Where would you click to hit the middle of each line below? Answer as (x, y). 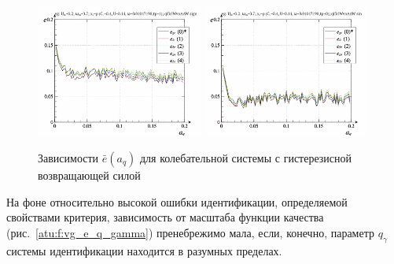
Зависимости (68, 157)
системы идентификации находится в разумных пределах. (144, 250)
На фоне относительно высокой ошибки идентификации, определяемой (177, 201)
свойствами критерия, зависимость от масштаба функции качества (165, 217)
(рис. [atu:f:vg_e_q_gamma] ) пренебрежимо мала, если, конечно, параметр (190, 232)
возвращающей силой (89, 175)
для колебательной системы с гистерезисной (246, 157)
